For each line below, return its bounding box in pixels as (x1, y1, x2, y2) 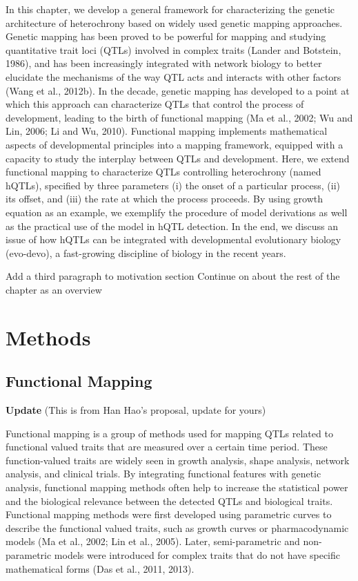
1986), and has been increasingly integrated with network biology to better (6, 56, 322, 70)
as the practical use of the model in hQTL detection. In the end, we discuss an (6, 218, 339, 233)
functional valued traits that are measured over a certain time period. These (6, 439, 328, 454)
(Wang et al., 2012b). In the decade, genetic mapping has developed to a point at (6, 83, 350, 97)
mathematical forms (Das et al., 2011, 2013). (6, 561, 195, 575)
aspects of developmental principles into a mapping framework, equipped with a (6, 137, 344, 151)
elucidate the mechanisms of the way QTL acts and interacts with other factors (6, 69, 341, 84)
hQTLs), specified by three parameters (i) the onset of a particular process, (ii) (6, 178, 341, 192)
